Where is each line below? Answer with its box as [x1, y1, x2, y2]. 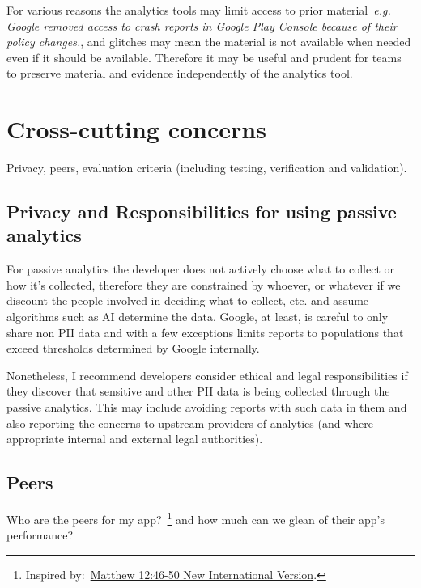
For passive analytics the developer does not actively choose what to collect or [6, 260, 394, 277]
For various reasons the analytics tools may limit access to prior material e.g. [6, 2, 391, 18]
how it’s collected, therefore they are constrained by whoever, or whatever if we [6, 276, 401, 293]
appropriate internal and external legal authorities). [6, 430, 263, 447]
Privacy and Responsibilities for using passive [6, 199, 397, 224]
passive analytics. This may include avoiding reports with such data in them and [6, 399, 407, 416]
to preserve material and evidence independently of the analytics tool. [6, 65, 353, 82]
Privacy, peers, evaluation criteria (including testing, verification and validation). [6, 159, 407, 176]
